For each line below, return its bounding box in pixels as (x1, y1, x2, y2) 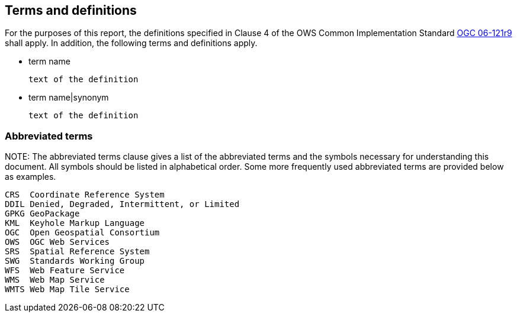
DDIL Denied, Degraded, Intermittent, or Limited (5, 199, 240, 209)
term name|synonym (28, 92, 109, 103)
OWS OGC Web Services (5, 237, 110, 247)
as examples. (5, 172, 56, 182)
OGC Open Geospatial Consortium (5, 228, 160, 238)
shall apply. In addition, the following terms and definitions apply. (5, 38, 258, 48)
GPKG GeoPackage (5, 209, 80, 219)
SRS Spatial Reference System (5, 247, 150, 257)
